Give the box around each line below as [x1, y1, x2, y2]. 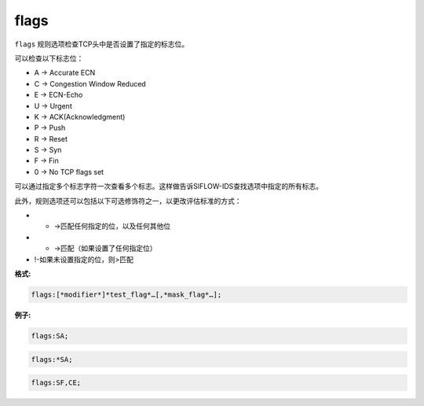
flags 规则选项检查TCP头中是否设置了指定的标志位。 [14, 39, 188, 49]
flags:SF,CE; [31, 378, 82, 387]
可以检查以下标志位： [14, 54, 84, 63]
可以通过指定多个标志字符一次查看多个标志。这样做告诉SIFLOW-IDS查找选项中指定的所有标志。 [14, 182, 323, 191]
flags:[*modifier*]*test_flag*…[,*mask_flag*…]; [31, 290, 222, 299]
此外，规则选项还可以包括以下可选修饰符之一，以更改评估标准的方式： [14, 196, 242, 205]
